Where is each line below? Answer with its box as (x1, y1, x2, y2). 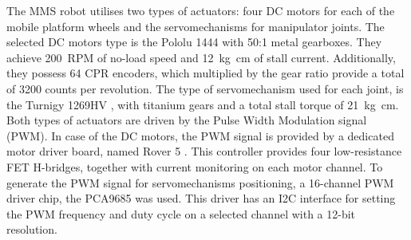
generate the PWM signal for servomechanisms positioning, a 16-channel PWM (6, 174, 394, 191)
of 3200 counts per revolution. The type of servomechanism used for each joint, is (6, 80, 404, 96)
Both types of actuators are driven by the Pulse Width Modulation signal (6, 112, 367, 128)
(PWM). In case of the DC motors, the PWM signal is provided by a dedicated (6, 127, 394, 144)
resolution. (6, 221, 57, 238)
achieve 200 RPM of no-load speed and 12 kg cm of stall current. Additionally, (6, 49, 396, 65)
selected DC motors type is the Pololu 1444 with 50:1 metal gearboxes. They (6, 33, 382, 50)
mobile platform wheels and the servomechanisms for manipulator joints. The (6, 18, 385, 34)
